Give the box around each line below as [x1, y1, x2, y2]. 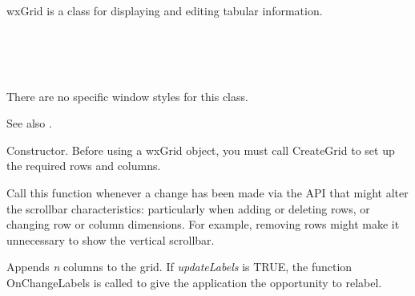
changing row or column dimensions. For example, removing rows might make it [6, 216, 400, 233]
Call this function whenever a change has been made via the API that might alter [6, 184, 409, 201]
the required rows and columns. [6, 157, 161, 174]
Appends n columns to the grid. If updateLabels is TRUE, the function [6, 258, 353, 275]
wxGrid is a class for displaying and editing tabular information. [6, 2, 323, 19]
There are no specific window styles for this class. [6, 87, 248, 104]
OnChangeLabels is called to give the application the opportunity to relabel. [6, 274, 382, 290]
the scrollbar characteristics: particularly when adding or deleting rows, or [6, 200, 370, 217]
